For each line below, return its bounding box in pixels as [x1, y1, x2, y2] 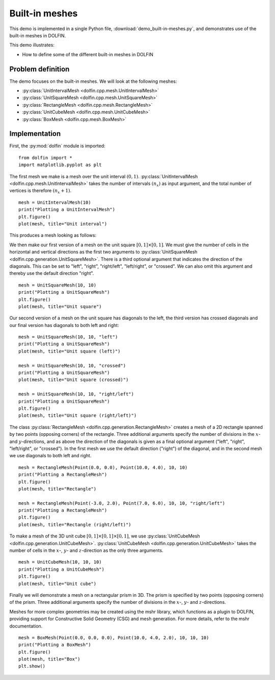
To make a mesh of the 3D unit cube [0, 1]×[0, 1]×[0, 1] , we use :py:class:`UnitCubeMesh [9, 533, 200, 539]
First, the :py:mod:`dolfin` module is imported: [9, 143, 105, 149]
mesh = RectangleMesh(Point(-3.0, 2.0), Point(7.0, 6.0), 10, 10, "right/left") [18, 500, 226, 506]
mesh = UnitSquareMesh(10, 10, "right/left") [18, 391, 134, 397]
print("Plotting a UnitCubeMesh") [18, 566, 104, 572]
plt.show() [18, 663, 46, 669]
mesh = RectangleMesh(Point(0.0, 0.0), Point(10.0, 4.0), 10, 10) [18, 464, 188, 470]
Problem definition [9, 64, 70, 74]
